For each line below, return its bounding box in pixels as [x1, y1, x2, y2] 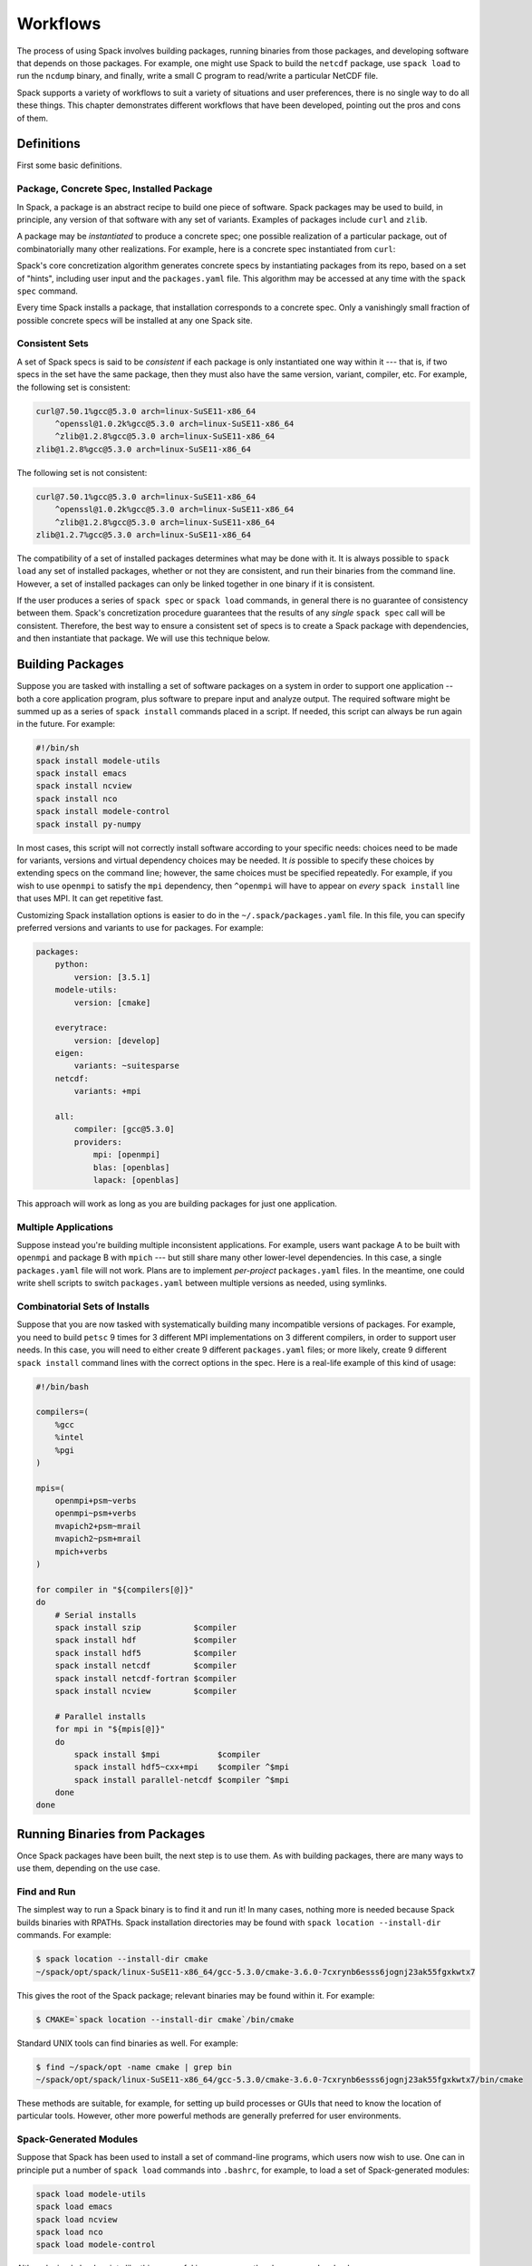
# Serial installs [54, 1610, 137, 1620]
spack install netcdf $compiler [54, 1661, 237, 1671]
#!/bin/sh [35, 743, 80, 753]
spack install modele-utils [35, 755, 160, 766]
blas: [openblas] [92, 1162, 170, 1173]
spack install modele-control [35, 807, 170, 817]
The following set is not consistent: [16, 467, 148, 478]
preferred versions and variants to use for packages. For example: [16, 922, 264, 933]
